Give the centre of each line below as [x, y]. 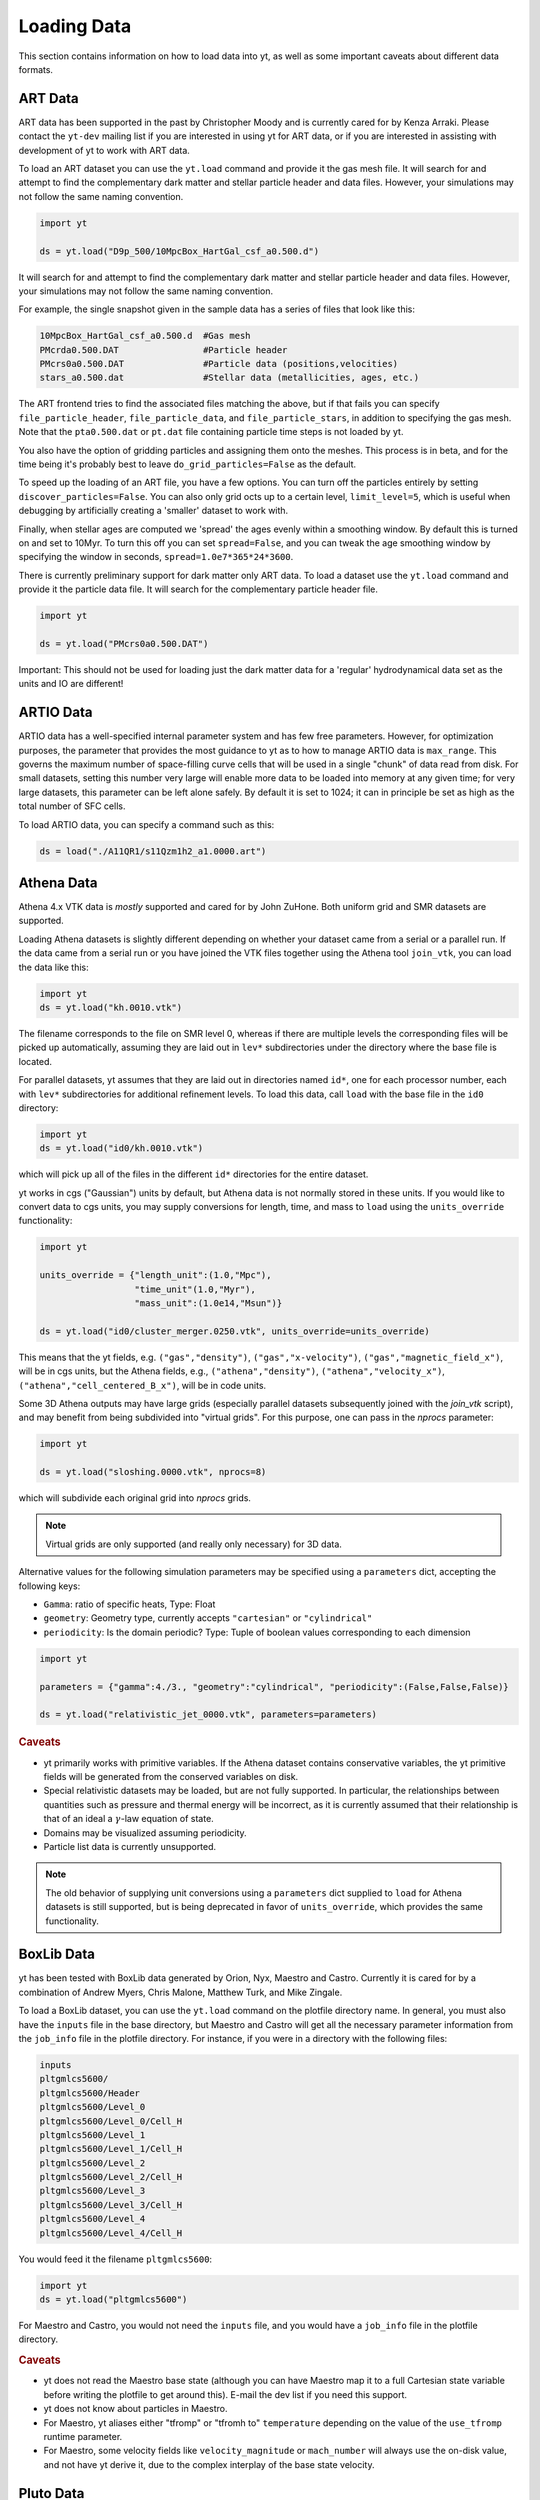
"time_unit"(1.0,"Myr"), [195, 1289]
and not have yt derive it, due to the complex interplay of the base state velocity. [209, 2464]
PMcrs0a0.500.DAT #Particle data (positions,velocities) [219, 364]
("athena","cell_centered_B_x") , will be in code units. [142, 1385]
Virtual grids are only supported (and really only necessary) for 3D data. [193, 1544]
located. [35, 1061]
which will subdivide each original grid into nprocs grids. [135, 1498]
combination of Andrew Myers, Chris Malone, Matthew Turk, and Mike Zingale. [180, 1992]
